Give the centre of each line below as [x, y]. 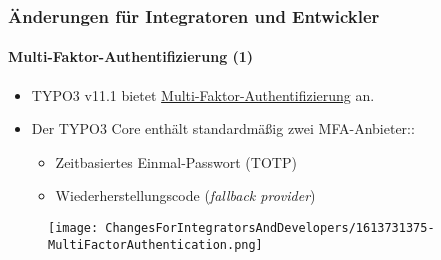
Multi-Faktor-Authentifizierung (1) [131, 56]
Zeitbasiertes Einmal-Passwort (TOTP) [176, 161]
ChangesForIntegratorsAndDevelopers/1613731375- [270, 228]
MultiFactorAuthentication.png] [155, 244]
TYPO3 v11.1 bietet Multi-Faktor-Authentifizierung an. [203, 94]
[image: [73, 228]
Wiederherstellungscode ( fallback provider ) [185, 195]
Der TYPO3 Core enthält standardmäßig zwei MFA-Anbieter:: [223, 128]
